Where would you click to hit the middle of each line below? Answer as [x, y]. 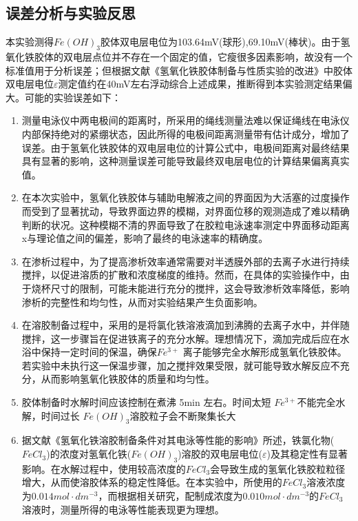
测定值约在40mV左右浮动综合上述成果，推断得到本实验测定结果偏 [205, 84]
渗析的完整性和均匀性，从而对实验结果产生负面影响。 [142, 302]
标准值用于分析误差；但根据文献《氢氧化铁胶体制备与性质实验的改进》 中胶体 [179, 70]
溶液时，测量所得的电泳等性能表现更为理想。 [123, 509]
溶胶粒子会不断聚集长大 [183, 415]
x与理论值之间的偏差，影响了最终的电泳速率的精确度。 [145, 238]
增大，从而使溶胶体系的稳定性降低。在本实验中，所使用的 [152, 482]
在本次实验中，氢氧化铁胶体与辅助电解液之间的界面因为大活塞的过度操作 [186, 197]
